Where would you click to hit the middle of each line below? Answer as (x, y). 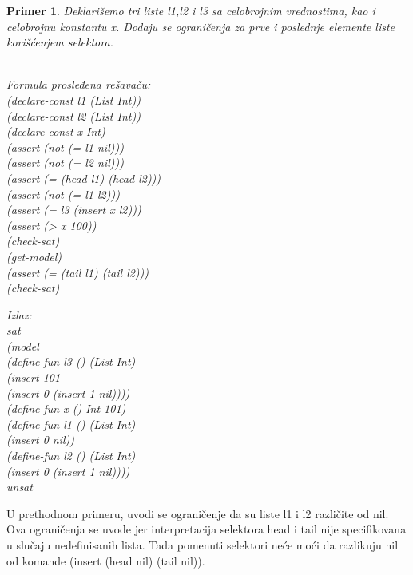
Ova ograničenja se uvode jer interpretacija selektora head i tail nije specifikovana (206, 529)
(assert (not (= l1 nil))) (65, 147)
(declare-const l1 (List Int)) (73, 99)
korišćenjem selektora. (60, 42)
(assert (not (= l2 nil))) (65, 163)
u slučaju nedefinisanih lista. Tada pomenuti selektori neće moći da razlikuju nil (203, 545)
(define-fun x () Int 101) (66, 408)
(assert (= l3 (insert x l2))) (74, 210)
